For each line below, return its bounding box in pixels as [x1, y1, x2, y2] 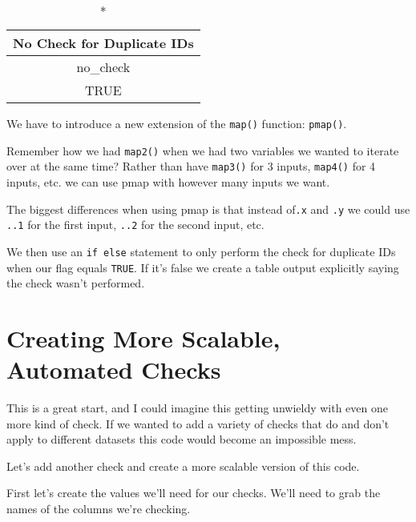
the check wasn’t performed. [6, 275, 145, 291]
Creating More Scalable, [6, 321, 281, 354]
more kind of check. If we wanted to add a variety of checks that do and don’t [6, 415, 390, 432]
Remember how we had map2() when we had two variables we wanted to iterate [6, 142, 399, 159]
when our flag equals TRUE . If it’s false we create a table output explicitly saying [6, 259, 399, 275]
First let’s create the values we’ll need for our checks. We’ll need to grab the [6, 484, 381, 501]
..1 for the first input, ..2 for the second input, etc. [6, 216, 265, 233]
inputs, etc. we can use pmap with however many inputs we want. [6, 173, 330, 190]
